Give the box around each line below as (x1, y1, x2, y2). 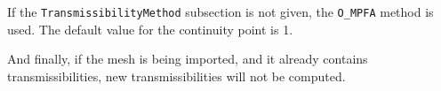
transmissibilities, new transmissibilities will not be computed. (7, 66, 346, 85)
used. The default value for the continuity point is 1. (7, 19, 293, 38)
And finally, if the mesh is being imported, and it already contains (7, 49, 368, 68)
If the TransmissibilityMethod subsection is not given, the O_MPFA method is (7, 3, 434, 20)
